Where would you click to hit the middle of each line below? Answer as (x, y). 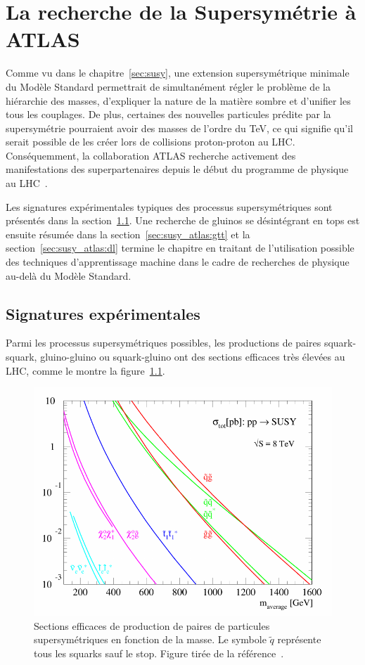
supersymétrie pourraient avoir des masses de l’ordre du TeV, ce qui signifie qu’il (179, 128)
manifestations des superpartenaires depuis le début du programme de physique (177, 169)
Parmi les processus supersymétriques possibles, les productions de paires (164, 343)
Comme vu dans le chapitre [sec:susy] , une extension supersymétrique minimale (178, 73)
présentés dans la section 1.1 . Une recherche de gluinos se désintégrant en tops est (183, 220)
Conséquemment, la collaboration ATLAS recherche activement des (151, 155)
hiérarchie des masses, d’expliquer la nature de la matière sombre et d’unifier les (178, 100)
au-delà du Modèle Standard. (69, 275)
